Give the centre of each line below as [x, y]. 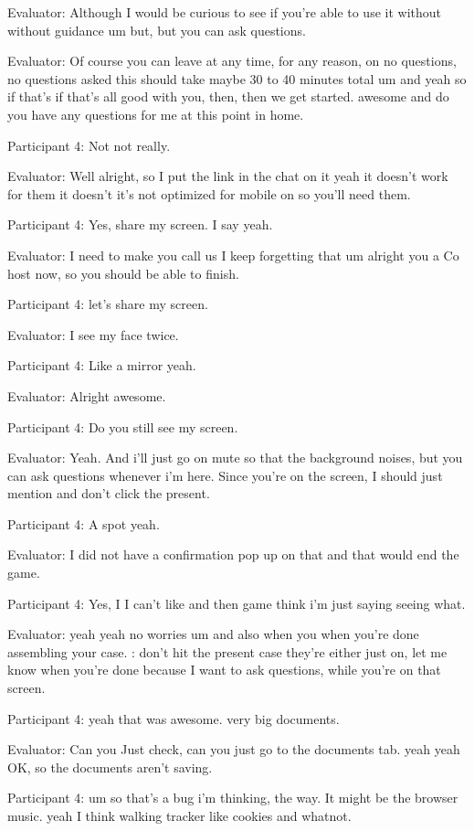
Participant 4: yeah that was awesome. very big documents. [174, 718]
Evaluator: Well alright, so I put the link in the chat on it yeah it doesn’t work [228, 176]
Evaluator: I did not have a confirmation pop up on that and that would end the [233, 554]
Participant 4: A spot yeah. [84, 523]
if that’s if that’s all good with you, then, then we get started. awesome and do [228, 96]
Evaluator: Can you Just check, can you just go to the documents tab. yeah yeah [234, 749]
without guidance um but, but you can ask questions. [157, 30]
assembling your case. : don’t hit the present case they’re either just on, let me [227, 651]
